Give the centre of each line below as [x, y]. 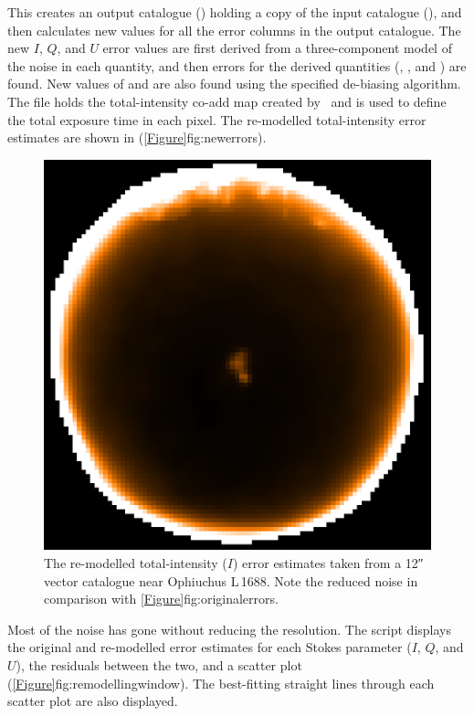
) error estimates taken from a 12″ [328, 563]
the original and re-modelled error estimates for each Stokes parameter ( [210, 647]
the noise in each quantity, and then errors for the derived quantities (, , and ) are [237, 65]
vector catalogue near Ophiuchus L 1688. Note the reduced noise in [231, 580]
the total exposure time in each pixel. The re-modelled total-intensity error [217, 119]
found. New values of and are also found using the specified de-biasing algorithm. [234, 84]
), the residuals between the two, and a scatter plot [159, 665]
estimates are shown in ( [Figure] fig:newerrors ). [137, 137]
